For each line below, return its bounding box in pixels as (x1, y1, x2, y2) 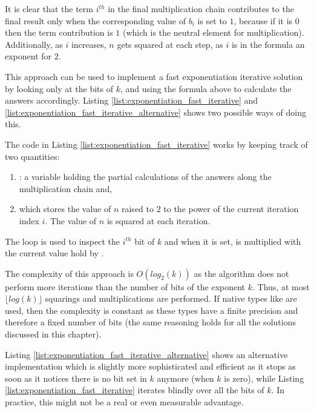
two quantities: (5, 150, 60, 162)
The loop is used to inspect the (5, 234, 120, 247)
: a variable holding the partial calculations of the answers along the (19, 170, 272, 183)
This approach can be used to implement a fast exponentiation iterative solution (5, 70, 303, 82)
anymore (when (157, 371, 214, 384)
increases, (71, 38, 106, 50)
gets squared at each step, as (117, 38, 223, 50)
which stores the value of (19, 202, 111, 215)
